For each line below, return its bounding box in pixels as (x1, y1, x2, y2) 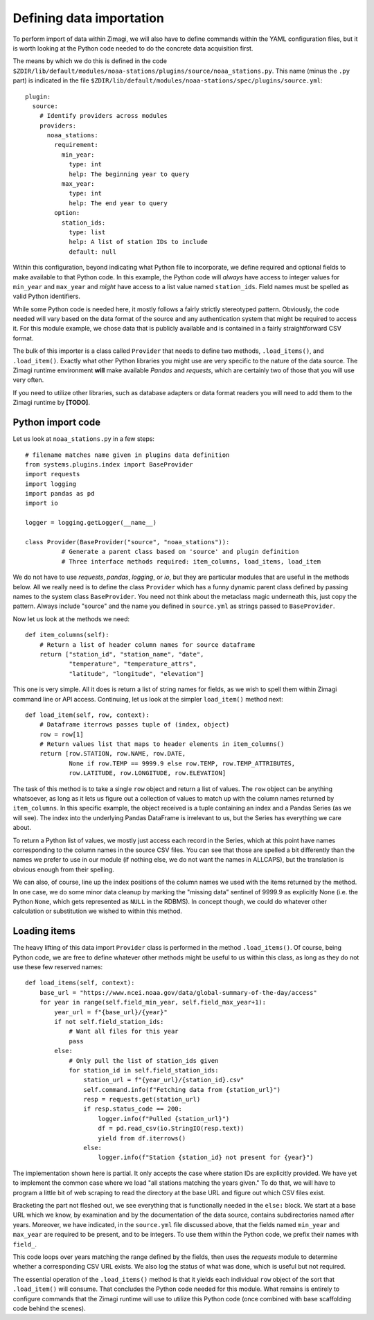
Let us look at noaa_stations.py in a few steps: (12, 435, 155, 443)
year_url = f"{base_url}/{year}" (54, 1008, 168, 1016)
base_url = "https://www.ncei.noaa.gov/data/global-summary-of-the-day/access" (39, 989, 318, 996)
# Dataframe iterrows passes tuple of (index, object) (39, 721, 230, 729)
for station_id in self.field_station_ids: (69, 1066, 219, 1074)
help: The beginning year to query (69, 170, 190, 178)
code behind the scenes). (12, 1304, 86, 1312)
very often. (12, 376, 44, 384)
